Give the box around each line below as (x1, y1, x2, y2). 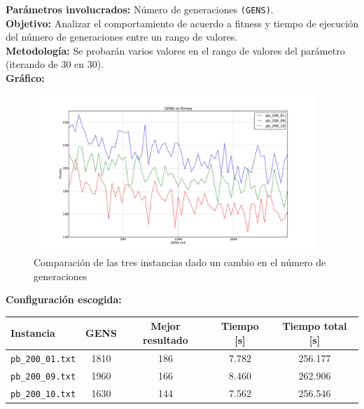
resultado (142, 333, 188, 347)
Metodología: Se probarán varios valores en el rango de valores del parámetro (6, 43, 345, 57)
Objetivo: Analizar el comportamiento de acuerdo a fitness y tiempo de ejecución (6, 15, 358, 30)
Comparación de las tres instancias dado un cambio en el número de (34, 255, 326, 270)
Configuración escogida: (6, 292, 122, 307)
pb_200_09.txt (10, 371, 76, 382)
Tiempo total (282, 319, 347, 333)
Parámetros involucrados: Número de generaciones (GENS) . (6, 2, 274, 16)
